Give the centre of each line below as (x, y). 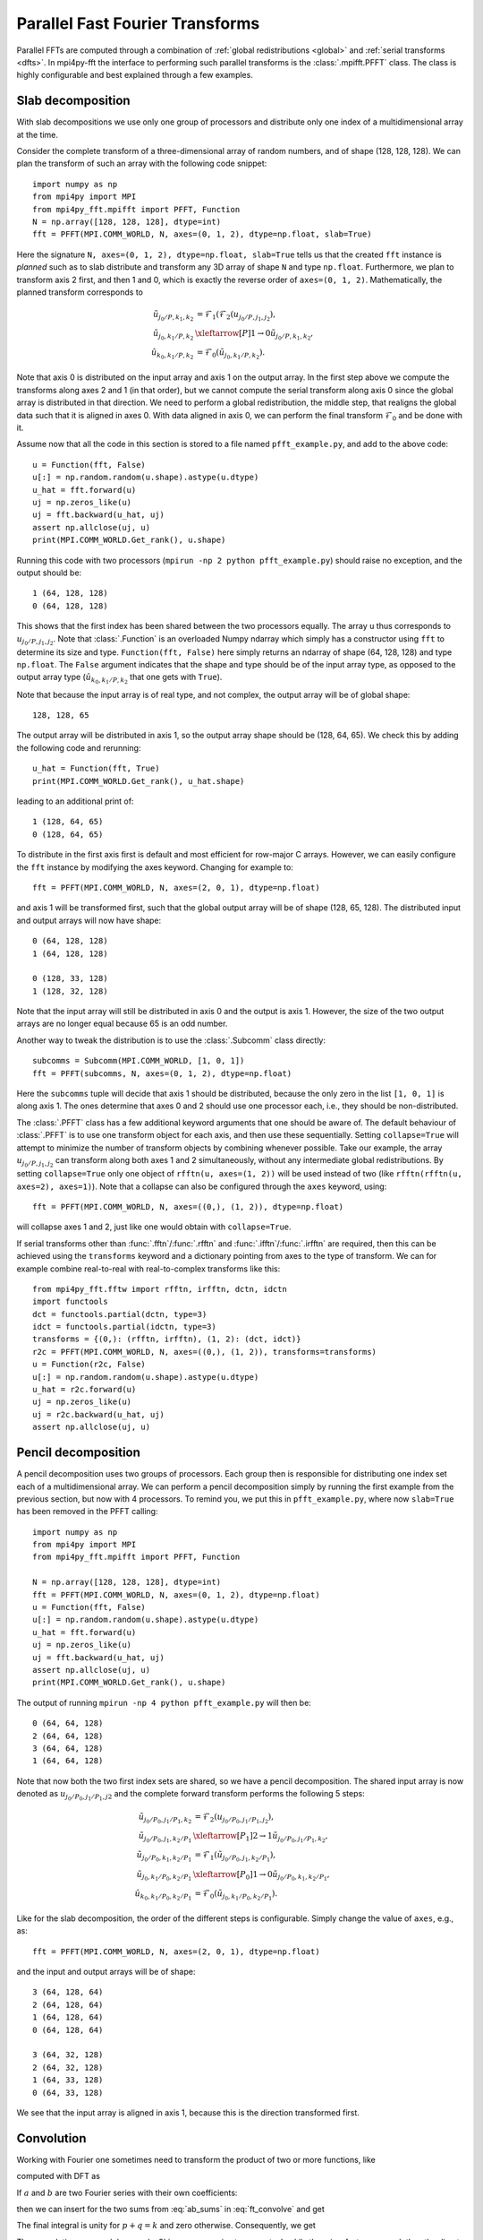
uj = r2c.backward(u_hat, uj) (99, 1414)
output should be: (49, 573)
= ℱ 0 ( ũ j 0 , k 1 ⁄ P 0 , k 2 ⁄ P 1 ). (236, 1895)
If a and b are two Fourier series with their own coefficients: (127, 2193)
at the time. (37, 134)
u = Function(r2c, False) (89, 1365)
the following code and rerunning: (79, 747)
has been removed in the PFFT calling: (87, 1512)
